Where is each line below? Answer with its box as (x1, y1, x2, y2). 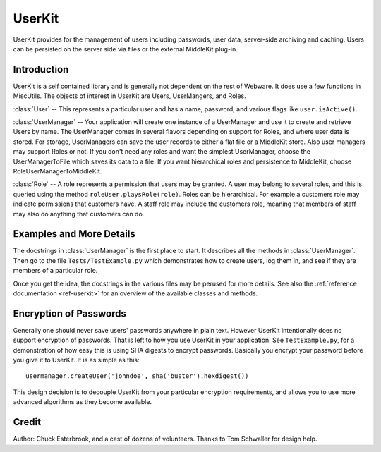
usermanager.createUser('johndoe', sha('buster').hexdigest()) (25, 372, 249, 380)
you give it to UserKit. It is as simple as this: (13, 356, 140, 365)
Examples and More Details (13, 228, 135, 240)
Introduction (13, 63, 69, 75)
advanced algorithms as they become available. (13, 398, 152, 406)
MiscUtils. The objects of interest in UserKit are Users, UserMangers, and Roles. (13, 92, 246, 100)
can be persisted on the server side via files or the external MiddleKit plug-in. (13, 44, 238, 53)
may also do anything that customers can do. (13, 209, 145, 218)
